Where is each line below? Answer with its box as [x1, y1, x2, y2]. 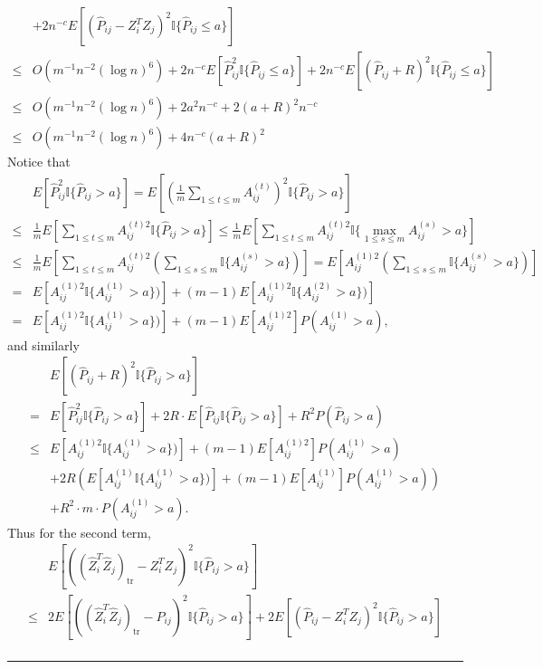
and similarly [7, 335, 80, 354]
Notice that [7, 152, 71, 171]
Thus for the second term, [7, 522, 151, 541]
